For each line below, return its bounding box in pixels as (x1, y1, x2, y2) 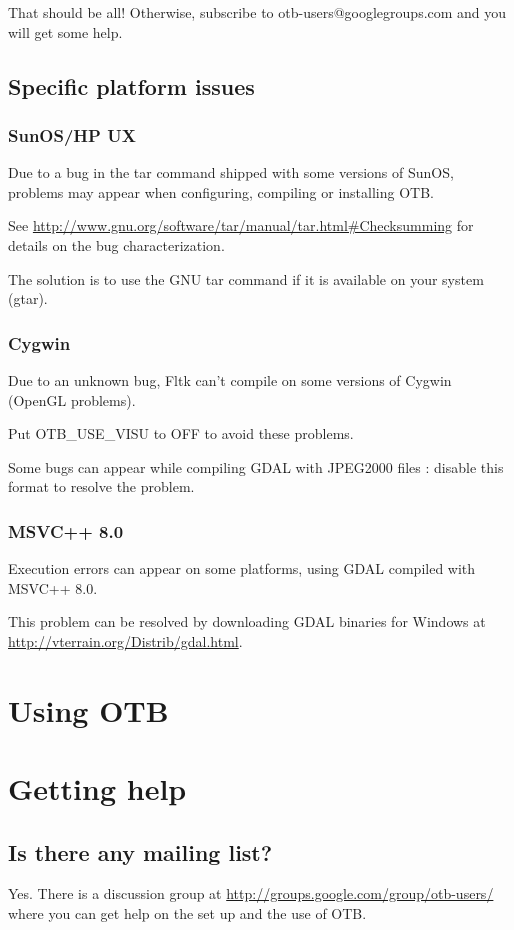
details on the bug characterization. (8, 234, 225, 255)
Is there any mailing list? (8, 836, 273, 867)
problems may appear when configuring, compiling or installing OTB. (8, 181, 434, 202)
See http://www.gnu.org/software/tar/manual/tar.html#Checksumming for (8, 215, 474, 236)
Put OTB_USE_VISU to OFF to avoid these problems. (8, 423, 354, 444)
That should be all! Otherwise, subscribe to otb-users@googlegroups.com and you (8, 2, 507, 22)
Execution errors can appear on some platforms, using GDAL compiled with (8, 558, 476, 579)
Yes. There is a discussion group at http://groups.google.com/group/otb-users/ (8, 883, 494, 904)
